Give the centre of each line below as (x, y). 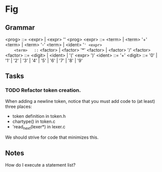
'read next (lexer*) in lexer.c (39, 127)
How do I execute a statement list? (40, 165)
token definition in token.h (39, 116)
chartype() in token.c (34, 121)
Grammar (20, 28)
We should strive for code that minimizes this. (52, 137)
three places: (19, 106)
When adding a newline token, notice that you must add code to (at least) (80, 101)
